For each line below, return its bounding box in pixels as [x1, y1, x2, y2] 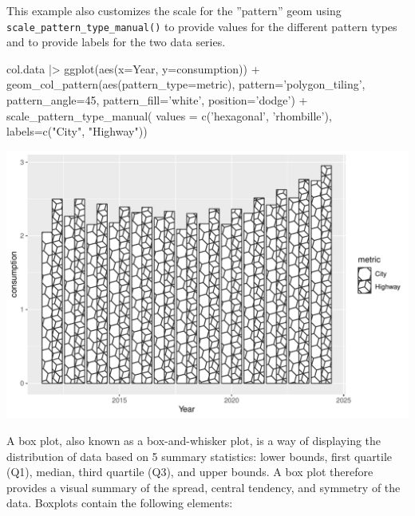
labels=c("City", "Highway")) [6, 123, 148, 140]
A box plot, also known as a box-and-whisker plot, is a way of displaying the [6, 432, 381, 449]
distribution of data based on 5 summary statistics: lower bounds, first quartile [6, 447, 393, 464]
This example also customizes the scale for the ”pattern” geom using [6, 2, 342, 18]
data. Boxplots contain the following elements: [6, 494, 233, 511]
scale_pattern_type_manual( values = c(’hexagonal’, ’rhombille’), [6, 107, 332, 124]
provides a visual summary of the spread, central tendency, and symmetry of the [6, 479, 401, 495]
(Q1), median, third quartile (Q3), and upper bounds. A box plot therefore [6, 463, 373, 480]
